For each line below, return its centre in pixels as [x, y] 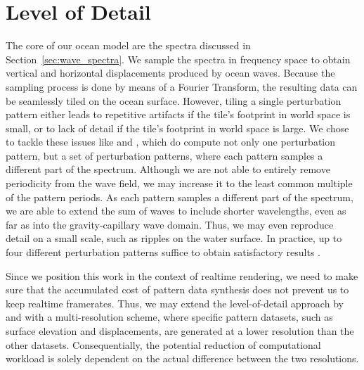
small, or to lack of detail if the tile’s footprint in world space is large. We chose [177, 128]
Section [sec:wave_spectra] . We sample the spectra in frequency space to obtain [178, 59]
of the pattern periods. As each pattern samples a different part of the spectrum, [180, 197]
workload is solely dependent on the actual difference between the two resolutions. [182, 358]
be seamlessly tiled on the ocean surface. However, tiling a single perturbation [174, 100]
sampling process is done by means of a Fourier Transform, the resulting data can [182, 86]
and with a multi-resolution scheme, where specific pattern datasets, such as [169, 317]
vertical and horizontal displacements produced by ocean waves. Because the [170, 73]
